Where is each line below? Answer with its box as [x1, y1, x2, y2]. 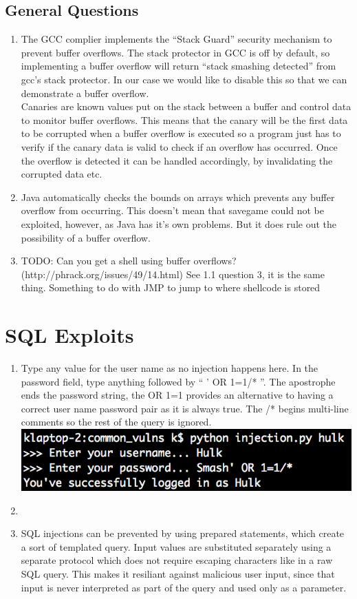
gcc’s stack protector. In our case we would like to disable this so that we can [21, 72, 347, 86]
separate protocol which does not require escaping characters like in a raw [21, 553, 333, 567]
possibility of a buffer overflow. [21, 230, 151, 244]
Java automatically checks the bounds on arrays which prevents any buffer [21, 189, 335, 204]
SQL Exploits [5, 321, 134, 349]
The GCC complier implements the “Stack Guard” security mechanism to [21, 32, 332, 46]
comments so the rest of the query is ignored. [21, 414, 212, 429]
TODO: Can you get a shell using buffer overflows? [21, 253, 237, 268]
